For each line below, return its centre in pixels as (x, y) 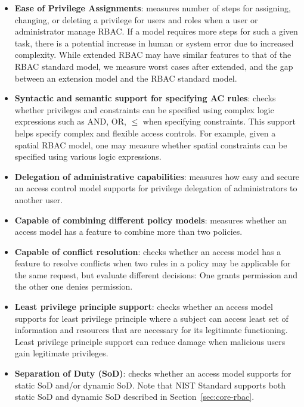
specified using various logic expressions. (88, 156)
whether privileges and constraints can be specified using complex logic (144, 109)
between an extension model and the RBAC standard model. (126, 78)
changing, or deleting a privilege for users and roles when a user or (136, 19)
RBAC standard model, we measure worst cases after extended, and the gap (154, 66)
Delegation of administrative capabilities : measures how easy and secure (157, 176)
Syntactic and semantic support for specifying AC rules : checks (145, 98)
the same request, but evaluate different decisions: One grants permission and (156, 274)
